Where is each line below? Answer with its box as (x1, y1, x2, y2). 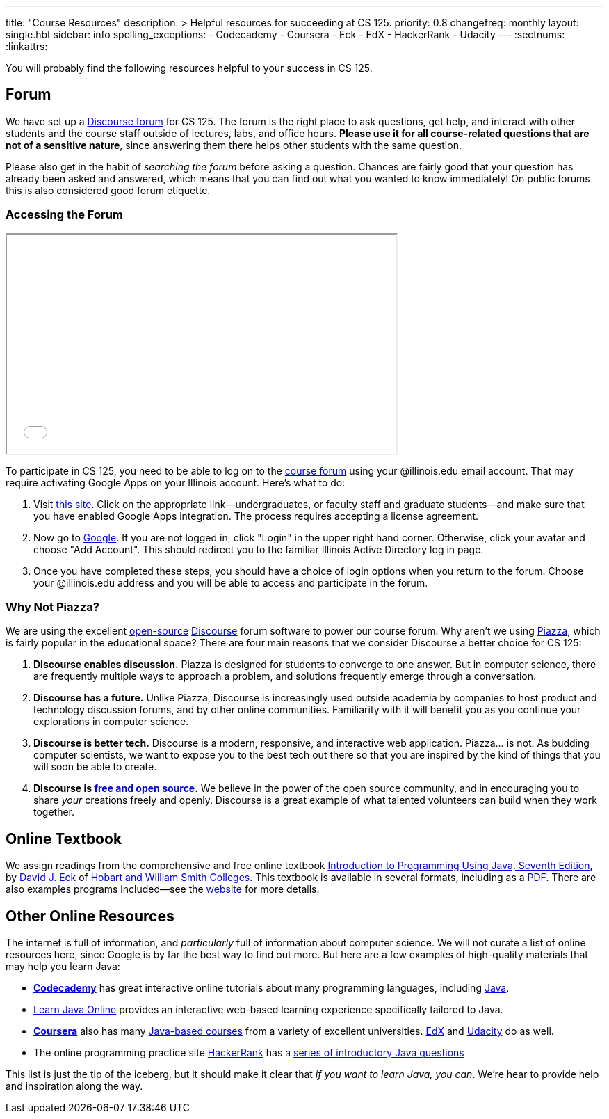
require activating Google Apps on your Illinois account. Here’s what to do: (6, 476, 346, 489)
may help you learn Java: (6, 960, 120, 973)
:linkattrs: (6, 40, 48, 52)
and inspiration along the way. (6, 1080, 143, 1093)
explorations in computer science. (33, 715, 189, 728)
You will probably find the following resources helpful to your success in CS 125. (6, 62, 373, 74)
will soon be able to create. (33, 761, 157, 773)
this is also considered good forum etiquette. (6, 184, 211, 196)
